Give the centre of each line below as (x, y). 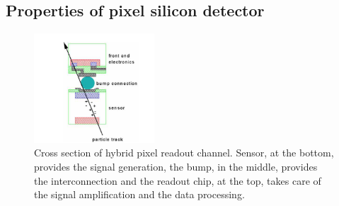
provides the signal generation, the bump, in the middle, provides (176, 167)
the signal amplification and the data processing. (139, 194)
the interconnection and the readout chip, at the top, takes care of (178, 180)
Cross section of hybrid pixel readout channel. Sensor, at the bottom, (184, 153)
